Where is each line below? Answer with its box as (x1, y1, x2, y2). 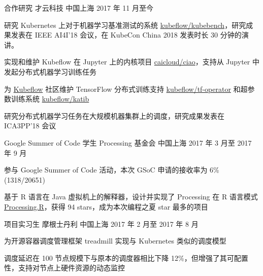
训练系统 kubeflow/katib (11, 93, 89, 104)
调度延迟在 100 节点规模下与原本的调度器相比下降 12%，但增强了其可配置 (4, 252, 248, 263)
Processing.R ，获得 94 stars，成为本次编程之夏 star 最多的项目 (4, 201, 208, 212)
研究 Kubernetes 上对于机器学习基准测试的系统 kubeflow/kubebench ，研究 (4, 19, 246, 30)
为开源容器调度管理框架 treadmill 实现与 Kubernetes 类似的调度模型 (4, 235, 226, 246)
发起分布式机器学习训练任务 (4, 66, 96, 77)
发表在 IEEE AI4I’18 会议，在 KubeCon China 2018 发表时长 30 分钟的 (11, 29, 242, 40)
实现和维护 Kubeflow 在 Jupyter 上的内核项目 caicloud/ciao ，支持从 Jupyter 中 (4, 56, 259, 67)
